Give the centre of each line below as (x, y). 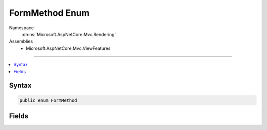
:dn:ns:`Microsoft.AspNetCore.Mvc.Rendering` (69, 34)
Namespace (22, 28)
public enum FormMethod (48, 100)
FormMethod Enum (49, 13)
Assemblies (21, 42)
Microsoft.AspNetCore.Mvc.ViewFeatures (68, 48)
